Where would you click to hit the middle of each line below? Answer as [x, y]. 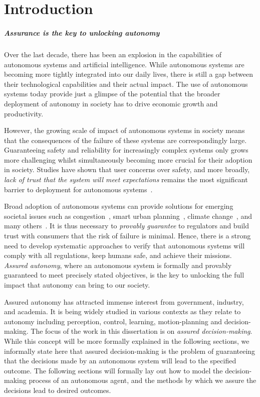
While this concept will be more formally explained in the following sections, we [127, 341]
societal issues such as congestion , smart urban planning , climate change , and [128, 216]
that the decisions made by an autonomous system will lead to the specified [120, 361]
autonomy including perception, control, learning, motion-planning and [113, 321]
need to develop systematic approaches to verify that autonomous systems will [124, 245]
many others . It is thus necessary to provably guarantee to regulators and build [126, 226]
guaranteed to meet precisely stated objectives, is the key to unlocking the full [124, 275]
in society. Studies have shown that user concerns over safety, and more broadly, [127, 169]
